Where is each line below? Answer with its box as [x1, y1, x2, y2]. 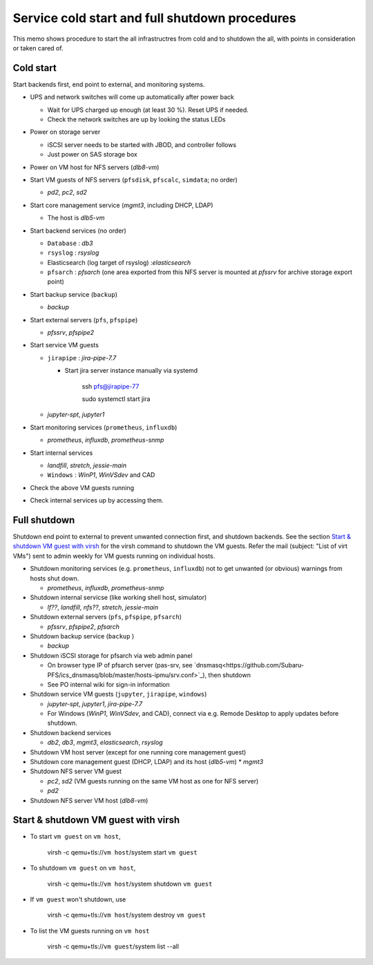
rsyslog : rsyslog [47, 248, 99, 257]
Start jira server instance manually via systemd [64, 367, 198, 375]
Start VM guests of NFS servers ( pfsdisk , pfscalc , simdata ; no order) [30, 175, 238, 184]
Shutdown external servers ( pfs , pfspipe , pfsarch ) [30, 613, 182, 621]
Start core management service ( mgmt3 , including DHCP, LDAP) [30, 201, 213, 209]
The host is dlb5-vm [47, 214, 105, 222]
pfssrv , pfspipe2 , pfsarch [47, 622, 120, 631]
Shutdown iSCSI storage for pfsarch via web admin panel [30, 651, 193, 659]
